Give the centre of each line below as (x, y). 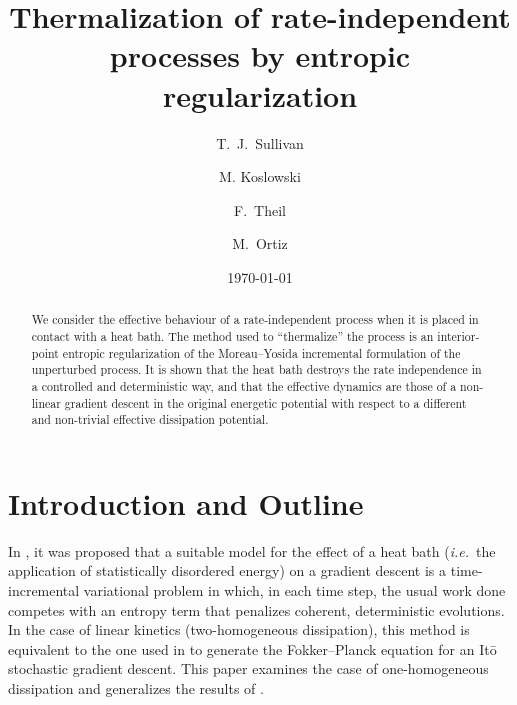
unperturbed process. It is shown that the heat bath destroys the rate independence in (256, 369)
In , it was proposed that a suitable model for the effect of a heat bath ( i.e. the (252, 550)
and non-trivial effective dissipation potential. (150, 419)
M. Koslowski (260, 176)
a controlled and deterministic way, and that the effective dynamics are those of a (244, 385)
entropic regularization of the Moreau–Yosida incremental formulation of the (261, 352)
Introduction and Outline (186, 502)
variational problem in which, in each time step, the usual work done (294, 589)
